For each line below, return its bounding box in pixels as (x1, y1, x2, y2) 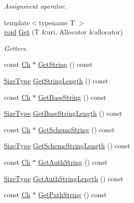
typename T (39, 17, 75, 27)
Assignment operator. (4, 1, 67, 11)
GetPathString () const (38, 189, 107, 200)
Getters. (4, 43, 28, 53)
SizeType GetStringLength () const (4, 75, 108, 85)
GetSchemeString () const (38, 124, 115, 134)
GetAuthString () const (38, 156, 108, 167)
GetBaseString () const (38, 92, 106, 102)
